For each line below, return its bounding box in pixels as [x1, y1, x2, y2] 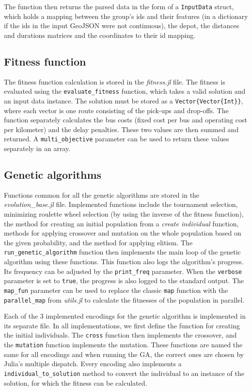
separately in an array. [4, 143, 71, 153]
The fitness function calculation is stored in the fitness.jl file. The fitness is [4, 76, 225, 86]
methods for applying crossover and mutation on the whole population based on [4, 228, 241, 238]
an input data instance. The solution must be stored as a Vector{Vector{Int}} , [4, 95, 243, 105]
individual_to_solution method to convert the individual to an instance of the [4, 368, 244, 378]
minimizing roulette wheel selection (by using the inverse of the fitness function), [4, 208, 244, 219]
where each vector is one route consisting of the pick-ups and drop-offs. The [4, 105, 229, 115]
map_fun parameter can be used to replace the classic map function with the [4, 285, 228, 295]
